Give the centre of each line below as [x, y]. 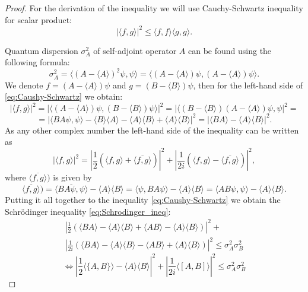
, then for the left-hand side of [248, 85]
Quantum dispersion [42, 50]
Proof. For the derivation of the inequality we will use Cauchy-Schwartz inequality [154, 8]
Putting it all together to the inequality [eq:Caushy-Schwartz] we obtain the [143, 200]
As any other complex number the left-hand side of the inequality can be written [152, 130]
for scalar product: [38, 19]
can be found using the [230, 50]
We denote [24, 85]
